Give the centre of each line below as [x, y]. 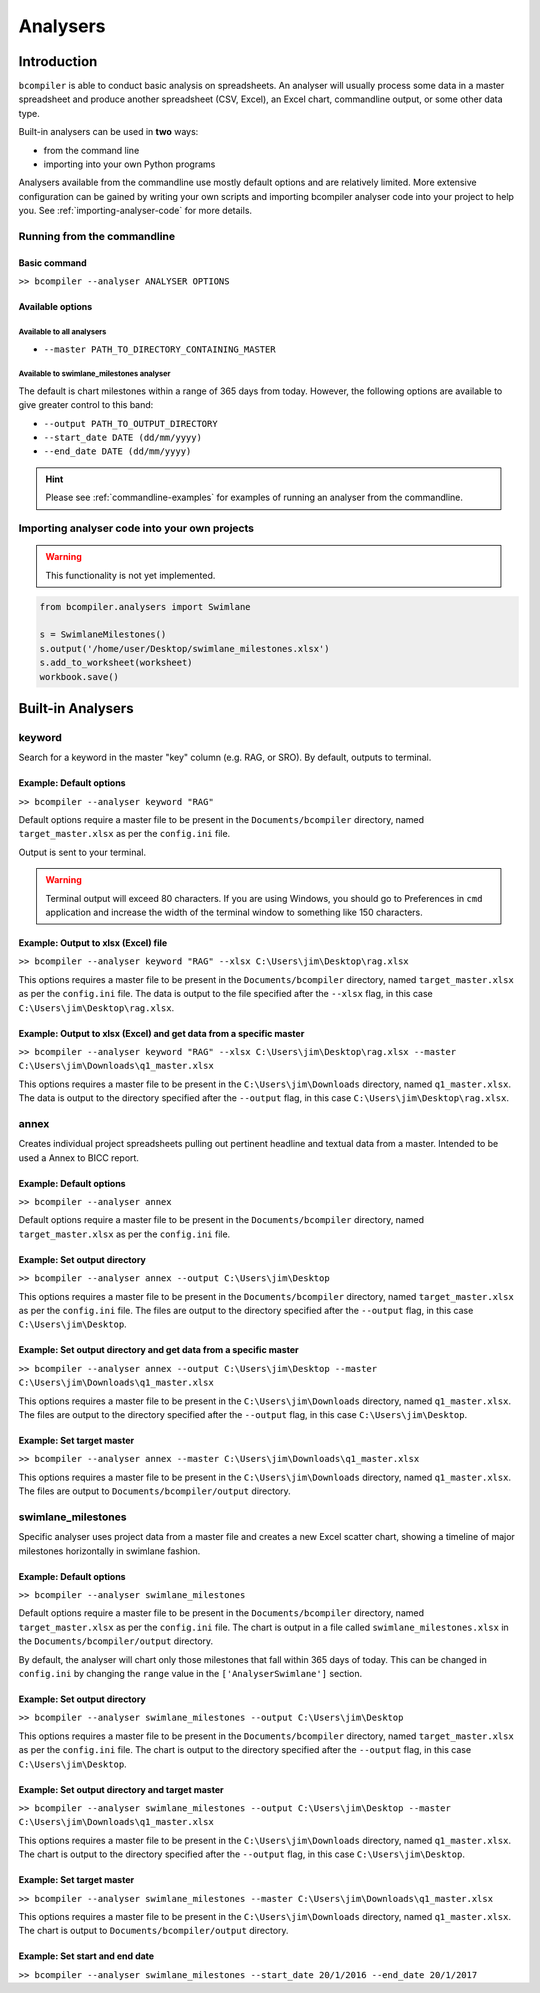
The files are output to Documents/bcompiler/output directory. [155, 1491]
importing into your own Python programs [129, 164]
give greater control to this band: [86, 405]
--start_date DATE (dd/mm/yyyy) [122, 438]
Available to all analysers [62, 331]
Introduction [58, 61]
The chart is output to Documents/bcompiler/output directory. [153, 1931]
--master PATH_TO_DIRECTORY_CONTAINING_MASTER [159, 349]
